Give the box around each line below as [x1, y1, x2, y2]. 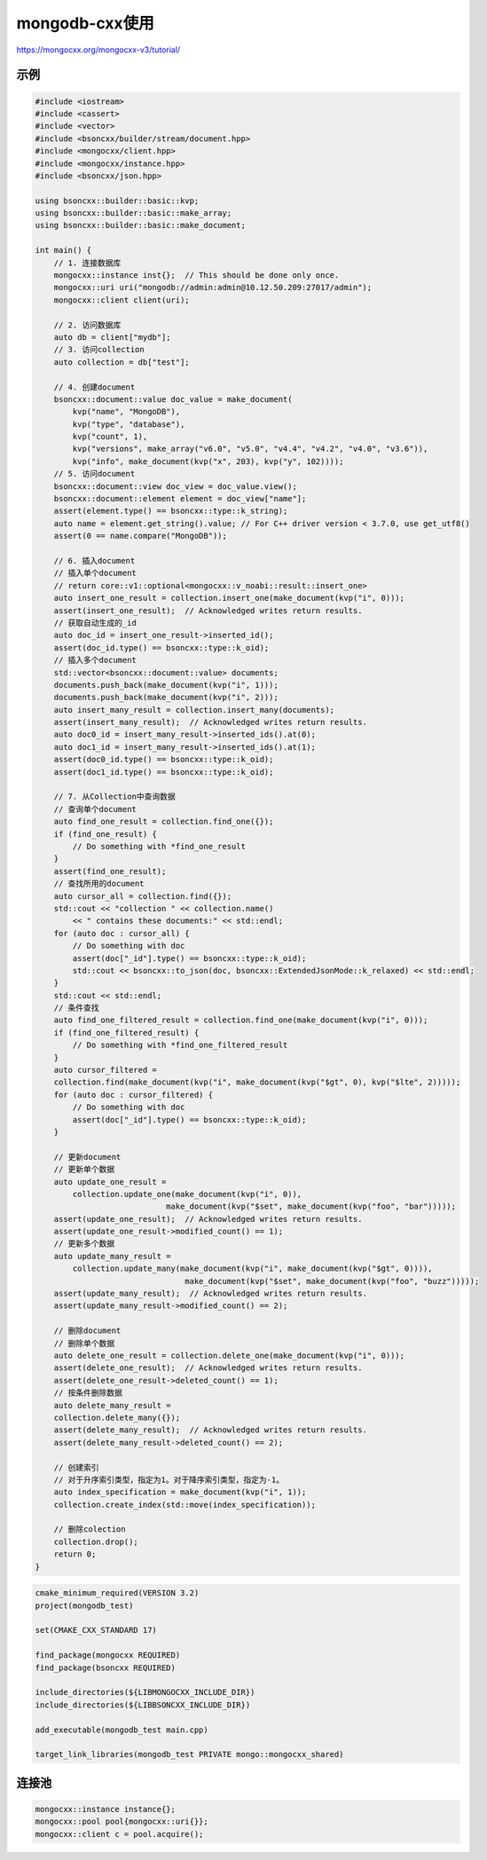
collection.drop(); [53, 1536, 139, 1547]
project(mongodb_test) [35, 1600, 134, 1611]
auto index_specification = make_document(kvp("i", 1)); [53, 1487, 307, 1497]
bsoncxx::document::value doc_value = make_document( [53, 394, 293, 404]
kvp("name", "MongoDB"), [72, 406, 181, 417]
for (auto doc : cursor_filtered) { [53, 1090, 213, 1099]
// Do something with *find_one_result [72, 841, 246, 851]
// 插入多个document [53, 655, 137, 666]
